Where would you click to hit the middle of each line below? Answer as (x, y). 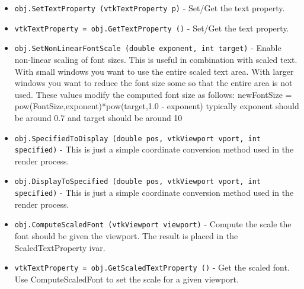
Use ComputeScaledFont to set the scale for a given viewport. (127, 279)
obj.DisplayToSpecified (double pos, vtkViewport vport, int (138, 182)
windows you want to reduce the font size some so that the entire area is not (153, 83)
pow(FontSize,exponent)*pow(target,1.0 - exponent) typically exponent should (157, 106)
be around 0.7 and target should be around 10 (98, 117)
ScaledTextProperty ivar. (60, 247)
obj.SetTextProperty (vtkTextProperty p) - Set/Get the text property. (150, 8)
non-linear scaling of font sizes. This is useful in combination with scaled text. (156, 59)
